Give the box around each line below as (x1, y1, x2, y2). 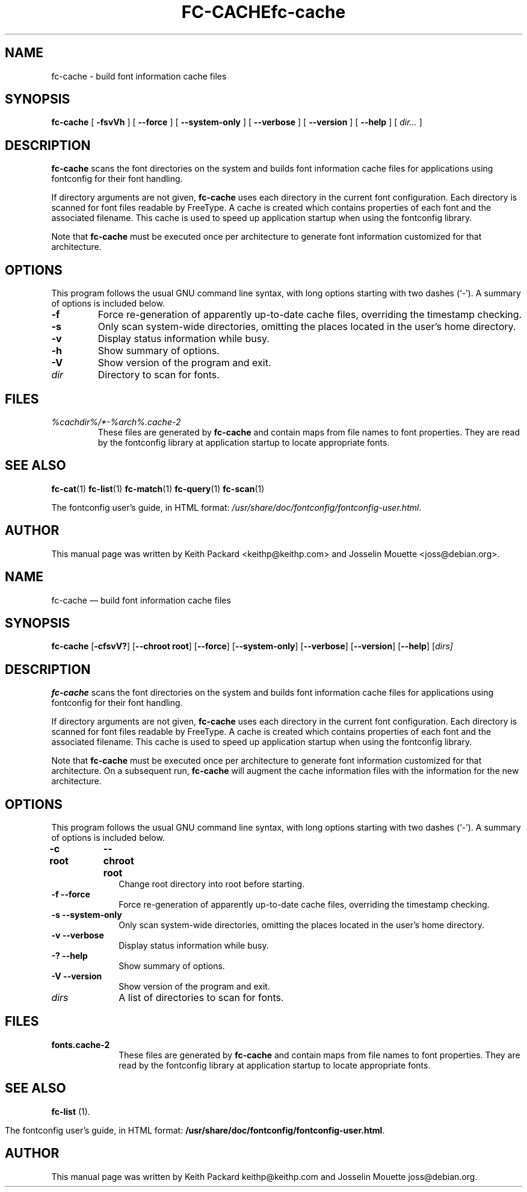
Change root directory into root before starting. (119, 879, 305, 890)
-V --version (51, 971, 102, 982)
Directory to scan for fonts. (97, 369, 220, 381)
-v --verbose (51, 930, 104, 941)
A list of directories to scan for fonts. (119, 991, 284, 1004)
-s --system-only (51, 910, 122, 920)
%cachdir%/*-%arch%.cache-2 (51, 416, 181, 427)
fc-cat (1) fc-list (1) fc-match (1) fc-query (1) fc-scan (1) (51, 483, 265, 494)
